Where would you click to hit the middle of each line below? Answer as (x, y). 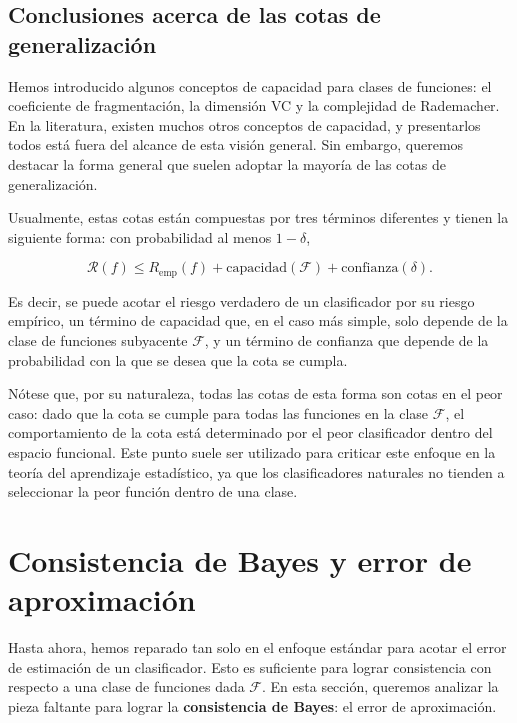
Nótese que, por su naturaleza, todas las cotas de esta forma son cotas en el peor (255, 393)
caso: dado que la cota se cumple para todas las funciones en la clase (218, 412)
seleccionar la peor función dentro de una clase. (153, 491)
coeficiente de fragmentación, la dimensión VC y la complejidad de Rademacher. (254, 105)
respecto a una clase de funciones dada (126, 686)
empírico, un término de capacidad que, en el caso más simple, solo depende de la (258, 320)
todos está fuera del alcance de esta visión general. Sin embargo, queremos (236, 144)
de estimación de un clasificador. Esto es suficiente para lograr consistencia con (250, 666)
